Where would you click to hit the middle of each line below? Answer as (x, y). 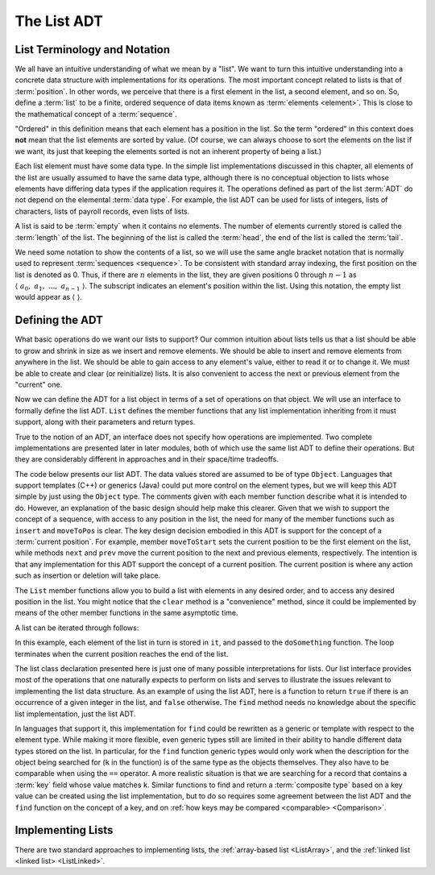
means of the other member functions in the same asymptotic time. (126, 613)
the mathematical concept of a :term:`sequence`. (96, 114)
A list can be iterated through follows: (77, 628)
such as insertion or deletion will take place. (88, 575)
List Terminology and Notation (93, 50)
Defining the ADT (59, 320)
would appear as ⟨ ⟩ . (48, 297)
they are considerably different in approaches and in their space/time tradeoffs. (147, 459)
